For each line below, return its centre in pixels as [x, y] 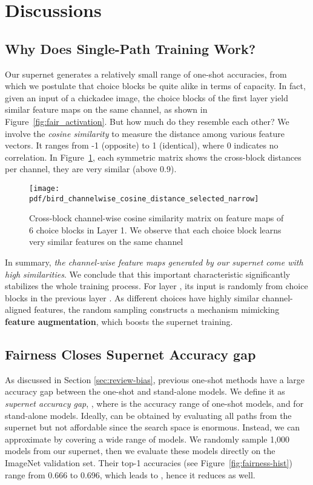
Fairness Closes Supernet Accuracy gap [130, 354]
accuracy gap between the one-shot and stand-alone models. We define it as [145, 391]
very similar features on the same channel [106, 242]
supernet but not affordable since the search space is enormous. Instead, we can [153, 427]
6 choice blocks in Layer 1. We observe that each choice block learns [155, 229]
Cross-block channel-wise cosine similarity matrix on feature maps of [156, 218]
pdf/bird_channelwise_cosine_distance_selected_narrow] [144, 199]
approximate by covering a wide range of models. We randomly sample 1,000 [147, 439]
